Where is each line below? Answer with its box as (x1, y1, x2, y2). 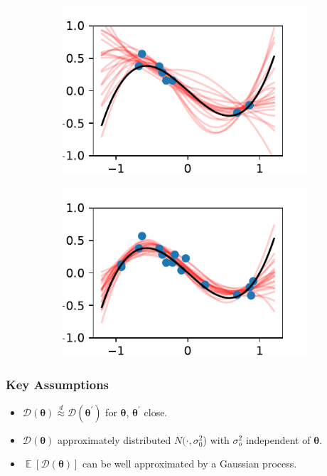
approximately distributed (58, 432, 171, 447)
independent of (245, 432, 311, 447)
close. (144, 404, 168, 419)
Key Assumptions (6, 375, 109, 393)
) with (203, 432, 230, 447)
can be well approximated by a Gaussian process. (82, 456, 297, 471)
